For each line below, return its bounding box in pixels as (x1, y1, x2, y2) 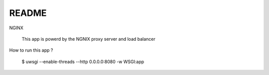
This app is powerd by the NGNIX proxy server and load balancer (21, 36, 155, 42)
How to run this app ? (9, 47, 53, 53)
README (9, 7, 47, 18)
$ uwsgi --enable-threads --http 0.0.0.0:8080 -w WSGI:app (21, 59, 144, 65)
